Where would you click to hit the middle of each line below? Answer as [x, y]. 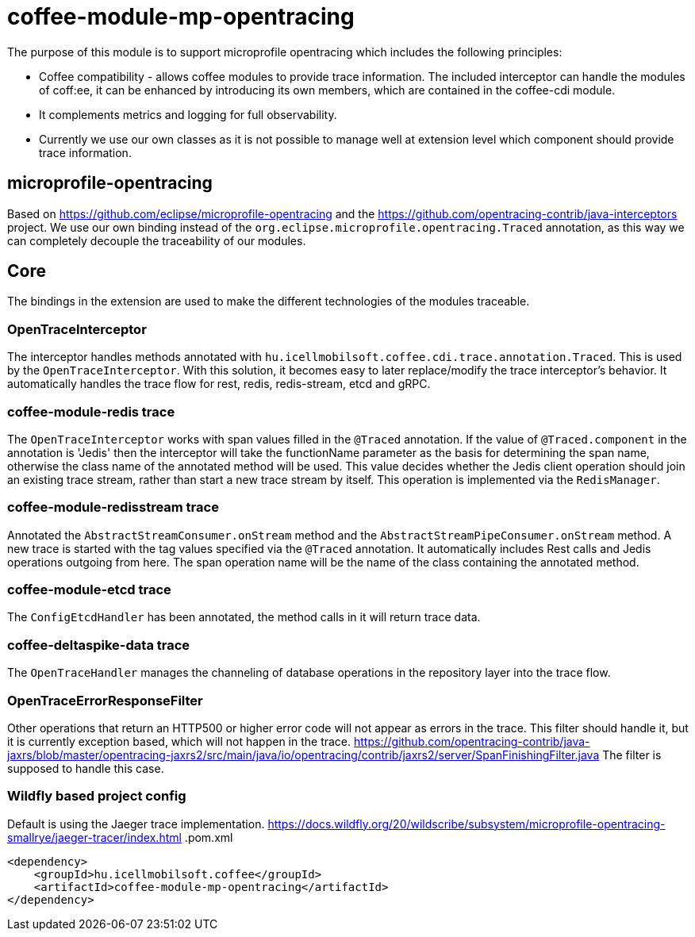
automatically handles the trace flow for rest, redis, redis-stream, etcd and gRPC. [219, 384]
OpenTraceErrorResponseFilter [105, 700]
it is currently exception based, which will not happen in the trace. [179, 741]
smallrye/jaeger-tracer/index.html [94, 837]
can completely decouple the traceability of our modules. [157, 240]
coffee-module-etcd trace [89, 590]
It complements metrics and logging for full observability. [188, 114]
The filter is [632, 755]
